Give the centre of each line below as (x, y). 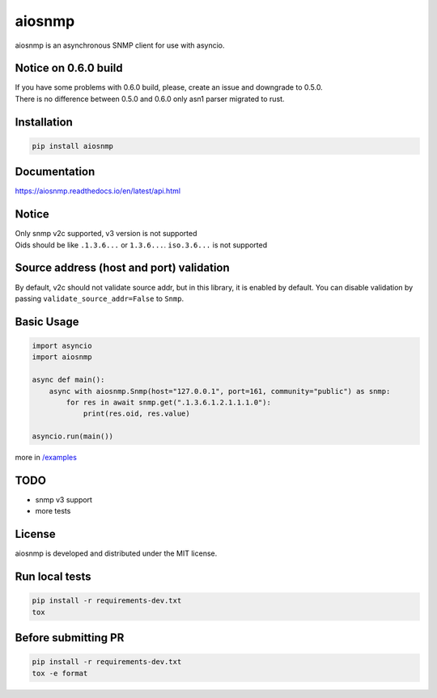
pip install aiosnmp (72, 146)
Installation (44, 122)
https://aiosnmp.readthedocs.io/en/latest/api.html (98, 191)
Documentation (55, 172)
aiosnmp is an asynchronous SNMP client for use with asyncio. (120, 45)
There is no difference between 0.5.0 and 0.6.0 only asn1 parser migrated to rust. (150, 99)
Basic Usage (47, 322)
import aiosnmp (62, 357)
